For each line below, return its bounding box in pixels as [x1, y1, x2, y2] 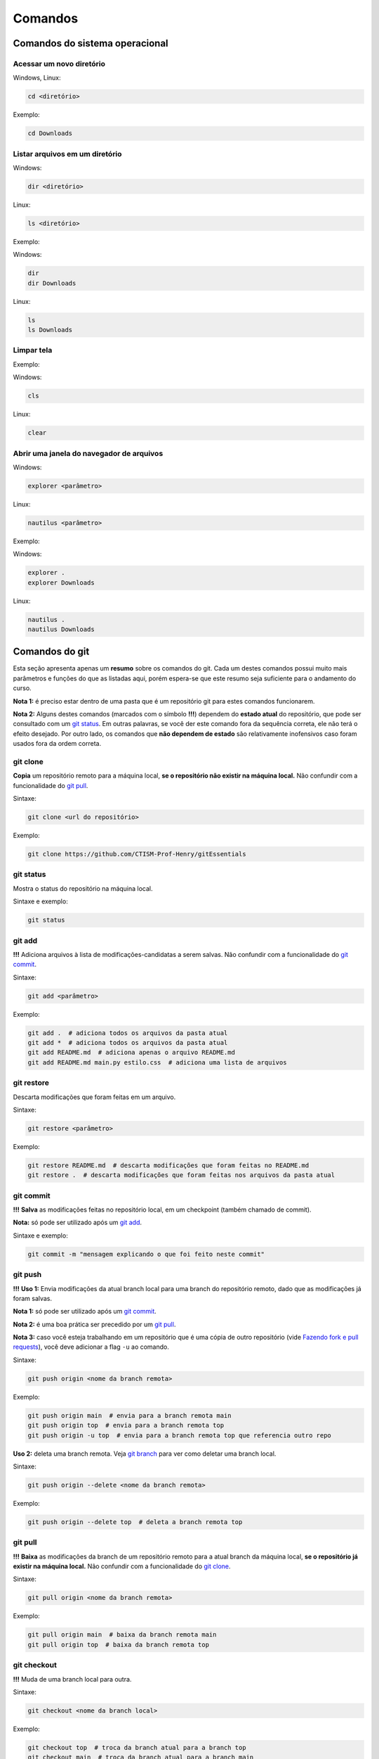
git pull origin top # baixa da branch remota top [27, 1640, 210, 1649]
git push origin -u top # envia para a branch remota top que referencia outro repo [27, 1431, 331, 1439]
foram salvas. [13, 1294, 53, 1302]
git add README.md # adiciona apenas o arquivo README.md [27, 1048, 235, 1057]
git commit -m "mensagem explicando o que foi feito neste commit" [27, 1250, 265, 1258]
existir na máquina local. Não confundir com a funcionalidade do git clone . [13, 1562, 231, 1570]
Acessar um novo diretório [13, 58, 105, 68]
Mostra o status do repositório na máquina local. [13, 884, 154, 893]
